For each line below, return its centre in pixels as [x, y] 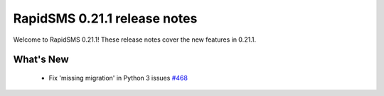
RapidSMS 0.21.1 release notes [105, 18]
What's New [41, 60]
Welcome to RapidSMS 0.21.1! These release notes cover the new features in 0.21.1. [134, 40]
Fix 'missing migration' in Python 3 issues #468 [118, 78]
